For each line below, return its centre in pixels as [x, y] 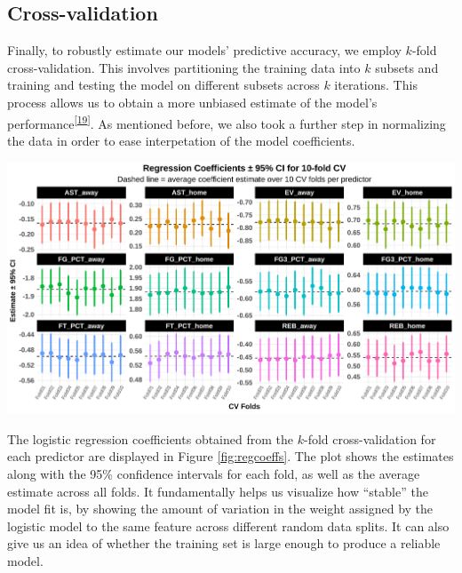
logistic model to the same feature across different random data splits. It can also [228, 525]
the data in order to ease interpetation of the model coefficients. [181, 140]
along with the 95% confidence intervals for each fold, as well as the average [214, 473]
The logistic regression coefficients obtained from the [150, 438]
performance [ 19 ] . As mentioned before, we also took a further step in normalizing [227, 122]
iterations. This [376, 85]
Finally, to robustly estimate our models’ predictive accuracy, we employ [204, 50]
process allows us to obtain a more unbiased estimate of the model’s [192, 102]
